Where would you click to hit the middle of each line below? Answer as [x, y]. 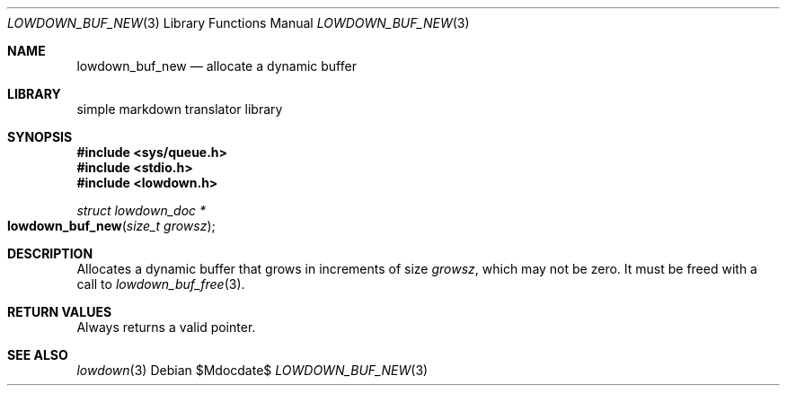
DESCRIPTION [50, 253]
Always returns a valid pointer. [166, 327]
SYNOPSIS [40, 137]
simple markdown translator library [180, 109]
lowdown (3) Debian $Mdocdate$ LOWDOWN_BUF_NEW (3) [252, 370]
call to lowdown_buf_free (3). [161, 284]
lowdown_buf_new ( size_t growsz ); [111, 226]
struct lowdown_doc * [141, 210]
